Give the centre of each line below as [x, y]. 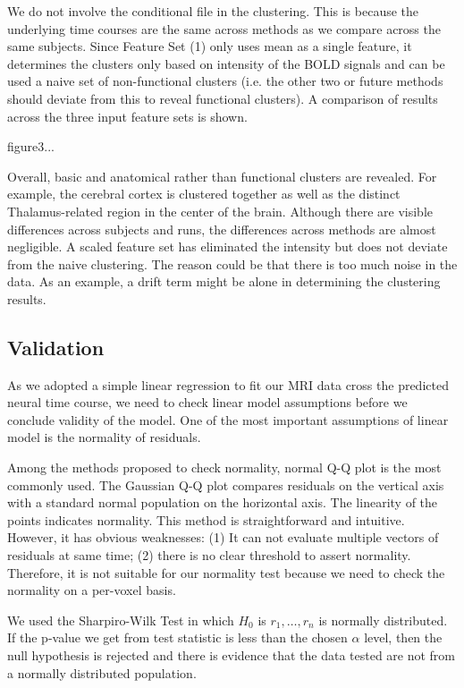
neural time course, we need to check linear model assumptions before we [207, 402]
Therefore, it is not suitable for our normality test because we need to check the [226, 572]
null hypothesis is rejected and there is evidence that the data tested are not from [232, 655]
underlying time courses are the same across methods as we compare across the [224, 28]
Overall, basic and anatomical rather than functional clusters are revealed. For [222, 176]
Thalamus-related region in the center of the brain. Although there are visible [220, 211]
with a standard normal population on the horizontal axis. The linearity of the [223, 502]
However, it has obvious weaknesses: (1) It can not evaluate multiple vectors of [223, 537]
